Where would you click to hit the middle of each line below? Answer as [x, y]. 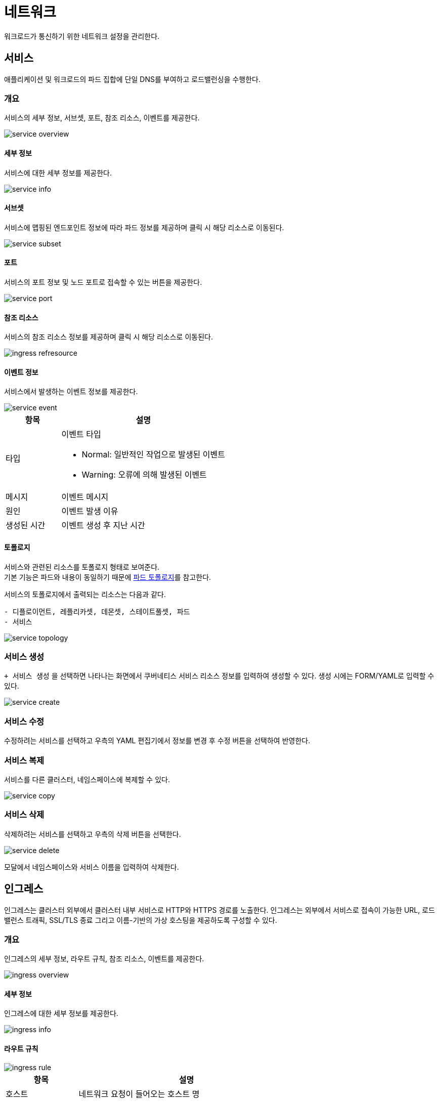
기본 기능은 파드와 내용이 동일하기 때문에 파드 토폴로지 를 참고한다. [108, 577]
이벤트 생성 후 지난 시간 [103, 525]
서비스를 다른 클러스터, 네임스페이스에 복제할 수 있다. [87, 779]
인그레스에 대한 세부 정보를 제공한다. [61, 1013]
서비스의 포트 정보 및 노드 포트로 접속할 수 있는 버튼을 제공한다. [103, 282]
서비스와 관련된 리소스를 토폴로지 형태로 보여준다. [82, 567]
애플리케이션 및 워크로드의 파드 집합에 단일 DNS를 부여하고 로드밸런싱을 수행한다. [133, 79]
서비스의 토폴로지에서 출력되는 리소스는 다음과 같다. [85, 594]
